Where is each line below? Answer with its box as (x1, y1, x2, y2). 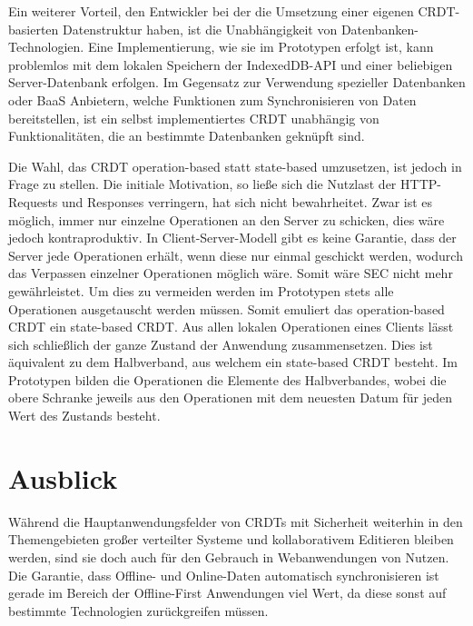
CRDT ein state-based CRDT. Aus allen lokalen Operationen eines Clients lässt (8, 317, 454, 336)
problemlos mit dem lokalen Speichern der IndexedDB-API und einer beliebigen (8, 55, 453, 74)
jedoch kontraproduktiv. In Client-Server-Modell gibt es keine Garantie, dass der (8, 228, 457, 247)
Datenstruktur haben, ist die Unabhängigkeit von (63, 19, 338, 38)
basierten (8, 19, 59, 38)
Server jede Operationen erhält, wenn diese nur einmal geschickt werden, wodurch (8, 245, 463, 264)
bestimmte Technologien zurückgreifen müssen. (8, 601, 269, 620)
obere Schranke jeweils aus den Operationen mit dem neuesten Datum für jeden (8, 388, 453, 407)
